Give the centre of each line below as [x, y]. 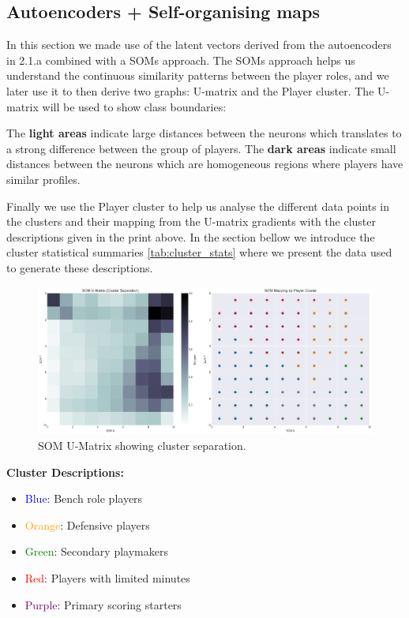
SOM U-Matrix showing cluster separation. [142, 446]
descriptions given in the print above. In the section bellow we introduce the [191, 236]
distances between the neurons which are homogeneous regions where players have [205, 164]
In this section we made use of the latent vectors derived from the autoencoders [199, 45]
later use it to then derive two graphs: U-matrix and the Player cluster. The [190, 90]
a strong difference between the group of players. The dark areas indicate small [201, 148]
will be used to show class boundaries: [134, 106]
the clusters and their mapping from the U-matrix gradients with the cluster [191, 221]
